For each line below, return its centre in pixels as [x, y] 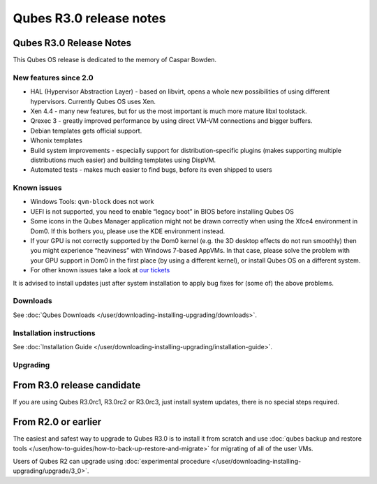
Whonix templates [57, 140]
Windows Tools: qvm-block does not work [92, 202]
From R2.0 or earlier [57, 422]
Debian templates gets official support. [86, 131]
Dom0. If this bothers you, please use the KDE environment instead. [128, 231]
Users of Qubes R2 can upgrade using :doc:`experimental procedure [112, 462]
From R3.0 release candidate [77, 385]
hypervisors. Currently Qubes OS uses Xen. [93, 101]
